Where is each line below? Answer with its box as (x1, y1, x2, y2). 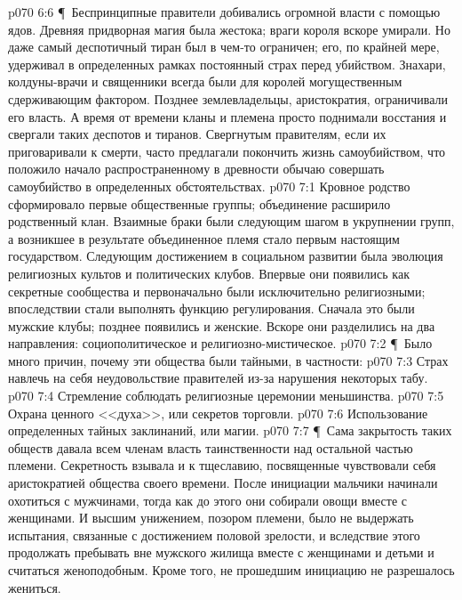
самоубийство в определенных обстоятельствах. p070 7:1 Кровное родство (8, 176, 410, 195)
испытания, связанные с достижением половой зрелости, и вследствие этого (8, 525, 420, 544)
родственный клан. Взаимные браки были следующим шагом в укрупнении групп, (8, 212, 455, 231)
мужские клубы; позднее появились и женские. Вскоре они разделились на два (8, 316, 435, 335)
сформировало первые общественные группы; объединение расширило (8, 194, 391, 213)
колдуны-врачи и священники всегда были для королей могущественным (8, 72, 402, 91)
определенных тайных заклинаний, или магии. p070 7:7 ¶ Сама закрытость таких (8, 421, 452, 440)
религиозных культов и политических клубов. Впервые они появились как (8, 264, 410, 282)
